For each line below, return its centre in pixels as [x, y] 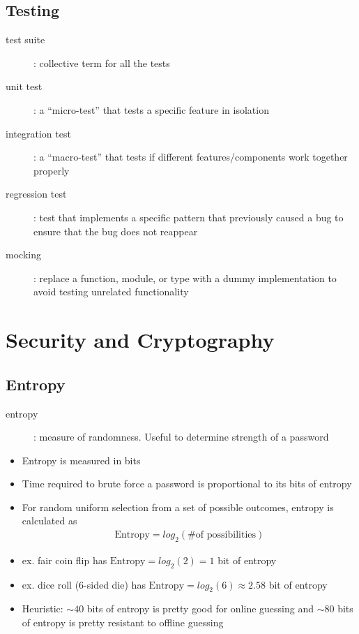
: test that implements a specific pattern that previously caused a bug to [189, 217]
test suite [25, 39]
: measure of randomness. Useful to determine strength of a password [181, 437]
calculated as [49, 521]
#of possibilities [222, 535]
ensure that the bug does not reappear [116, 231]
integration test [38, 133]
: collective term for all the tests [102, 62]
